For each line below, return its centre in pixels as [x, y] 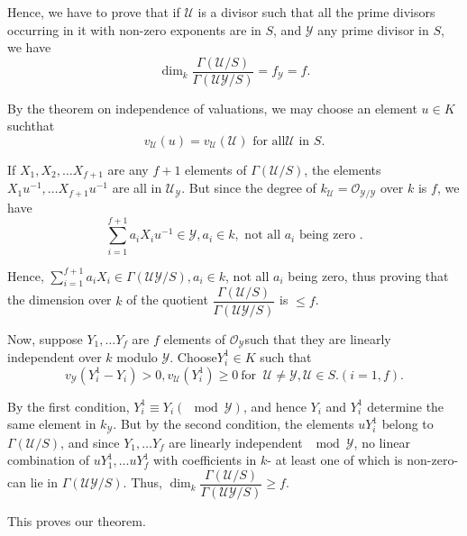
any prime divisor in [373, 29]
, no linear [382, 442]
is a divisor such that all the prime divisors [316, 12]
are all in [137, 188]
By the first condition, [69, 406]
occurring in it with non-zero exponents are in [134, 29]
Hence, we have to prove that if [94, 12]
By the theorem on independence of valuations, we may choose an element [212, 108]
